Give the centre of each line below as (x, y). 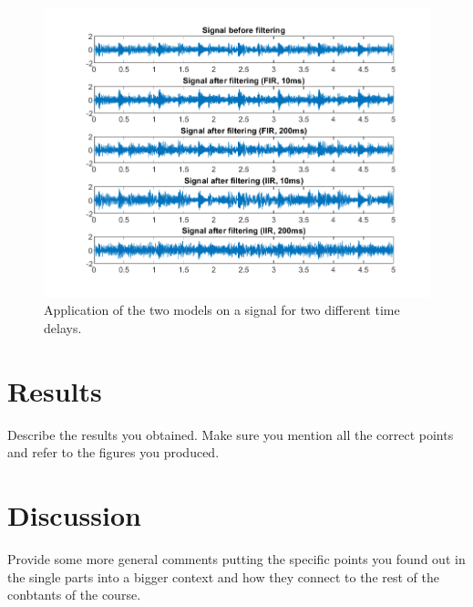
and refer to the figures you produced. (113, 452)
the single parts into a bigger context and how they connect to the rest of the (223, 576)
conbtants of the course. (74, 595)
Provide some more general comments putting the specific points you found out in (236, 559)
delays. (63, 328)
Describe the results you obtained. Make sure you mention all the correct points (231, 434)
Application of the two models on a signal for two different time (222, 310)
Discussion (74, 515)
